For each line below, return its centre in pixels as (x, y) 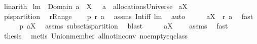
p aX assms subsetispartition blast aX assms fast (124, 26)
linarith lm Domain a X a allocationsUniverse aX (96, 6)
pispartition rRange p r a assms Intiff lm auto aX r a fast (128, 16)
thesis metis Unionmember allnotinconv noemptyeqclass (96, 35)
